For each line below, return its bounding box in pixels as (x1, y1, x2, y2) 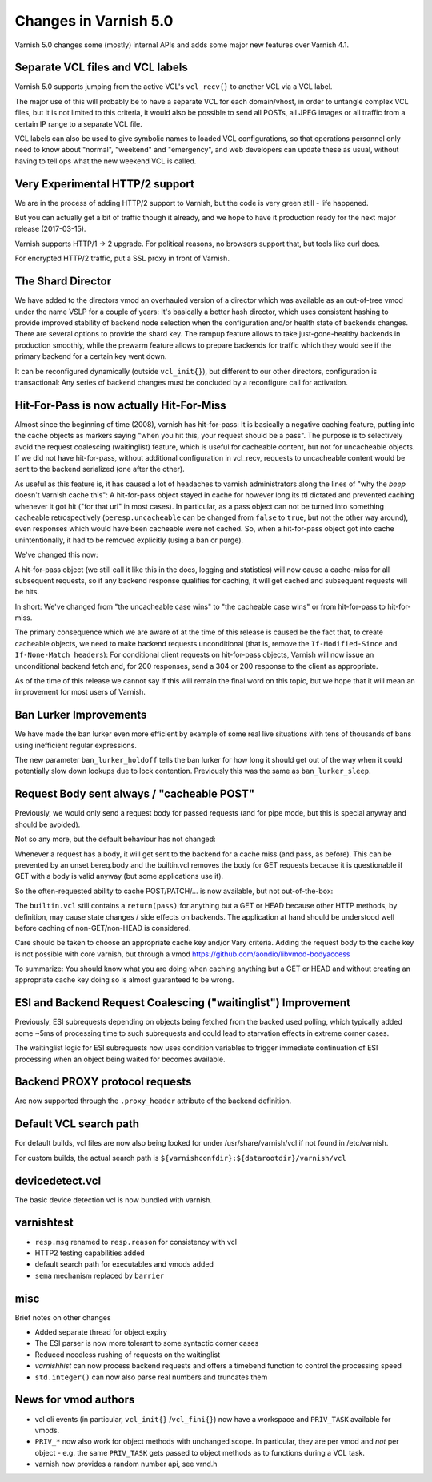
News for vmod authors (14, 1393, 135, 1407)
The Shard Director (14, 275, 112, 288)
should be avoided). (14, 820, 81, 829)
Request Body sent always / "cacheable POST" (14, 787, 255, 801)
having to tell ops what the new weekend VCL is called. (14, 156, 197, 166)
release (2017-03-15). (14, 224, 86, 234)
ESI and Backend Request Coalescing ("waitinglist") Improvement (14, 996, 351, 1009)
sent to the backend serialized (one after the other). (14, 465, 186, 474)
